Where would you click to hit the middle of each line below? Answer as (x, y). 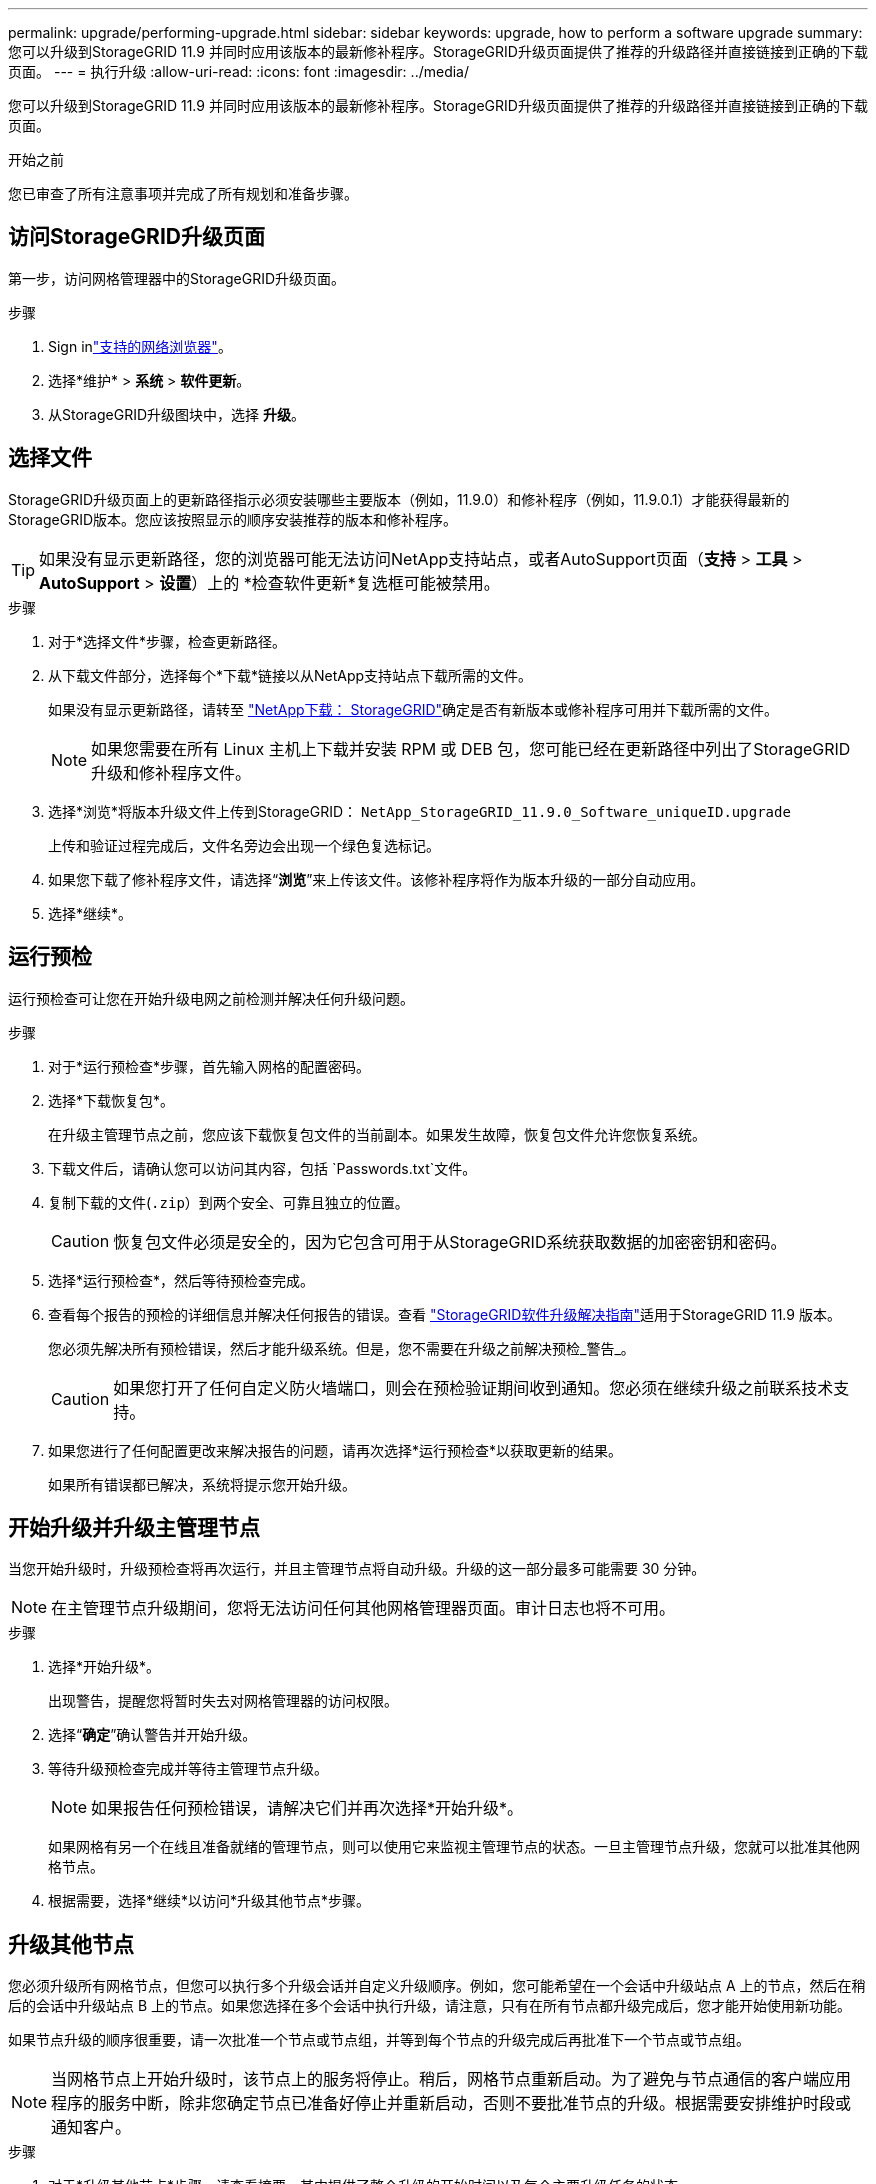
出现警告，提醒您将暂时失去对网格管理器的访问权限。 (223, 1701)
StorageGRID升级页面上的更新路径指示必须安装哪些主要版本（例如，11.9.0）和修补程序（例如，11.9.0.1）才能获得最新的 (399, 499)
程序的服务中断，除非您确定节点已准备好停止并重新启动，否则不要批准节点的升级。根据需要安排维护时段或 (451, 2103)
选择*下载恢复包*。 (111, 1100)
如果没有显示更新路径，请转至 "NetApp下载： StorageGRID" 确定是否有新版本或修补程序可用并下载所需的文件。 (413, 709)
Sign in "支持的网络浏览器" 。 (140, 346)
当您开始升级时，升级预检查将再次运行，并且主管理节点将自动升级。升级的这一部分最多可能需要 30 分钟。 (357, 1569)
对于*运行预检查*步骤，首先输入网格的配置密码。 (209, 1066)
